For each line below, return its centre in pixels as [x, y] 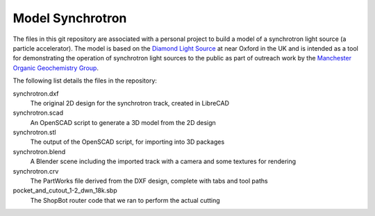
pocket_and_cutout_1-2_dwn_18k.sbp [65, 190]
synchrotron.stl [34, 133]
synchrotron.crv [36, 171]
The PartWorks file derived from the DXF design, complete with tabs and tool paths [149, 181]
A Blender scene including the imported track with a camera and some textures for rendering [163, 161]
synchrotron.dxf [36, 93]
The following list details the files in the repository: [85, 81]
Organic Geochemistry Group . [56, 68]
